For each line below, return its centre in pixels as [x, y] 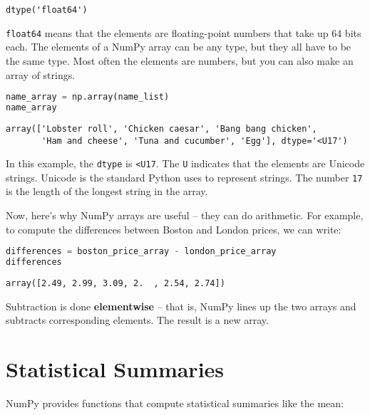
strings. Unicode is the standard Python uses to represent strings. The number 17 [184, 177]
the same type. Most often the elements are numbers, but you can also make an [180, 60]
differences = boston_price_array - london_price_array [141, 252]
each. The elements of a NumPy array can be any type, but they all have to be [179, 47]
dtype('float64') [47, 10]
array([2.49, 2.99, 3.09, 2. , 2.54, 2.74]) [115, 283]
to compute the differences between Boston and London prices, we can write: [174, 229]
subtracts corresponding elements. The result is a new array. [137, 320]
